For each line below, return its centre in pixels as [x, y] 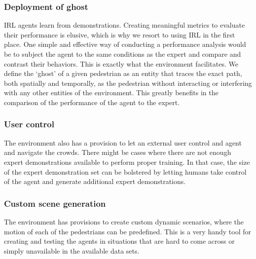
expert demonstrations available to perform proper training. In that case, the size [127, 162]
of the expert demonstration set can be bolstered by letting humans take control [125, 171]
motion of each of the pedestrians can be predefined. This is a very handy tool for [128, 231]
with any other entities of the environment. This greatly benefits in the [111, 92]
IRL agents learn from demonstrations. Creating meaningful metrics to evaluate [125, 25]
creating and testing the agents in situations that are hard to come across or [119, 241]
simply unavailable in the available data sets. [72, 250]
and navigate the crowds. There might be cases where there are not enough [118, 152]
